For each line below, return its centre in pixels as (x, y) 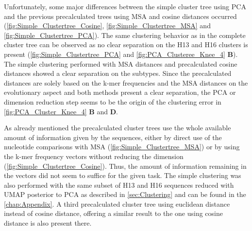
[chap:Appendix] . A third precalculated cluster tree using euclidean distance (117, 204)
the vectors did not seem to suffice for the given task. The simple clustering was (123, 175)
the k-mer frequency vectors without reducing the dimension (94, 156)
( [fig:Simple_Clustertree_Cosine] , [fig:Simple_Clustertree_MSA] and (107, 26)
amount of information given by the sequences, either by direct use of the (113, 137)
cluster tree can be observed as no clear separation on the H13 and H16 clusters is (126, 44)
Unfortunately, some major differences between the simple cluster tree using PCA (125, 6)
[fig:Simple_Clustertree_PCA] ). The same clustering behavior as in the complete (125, 35)
